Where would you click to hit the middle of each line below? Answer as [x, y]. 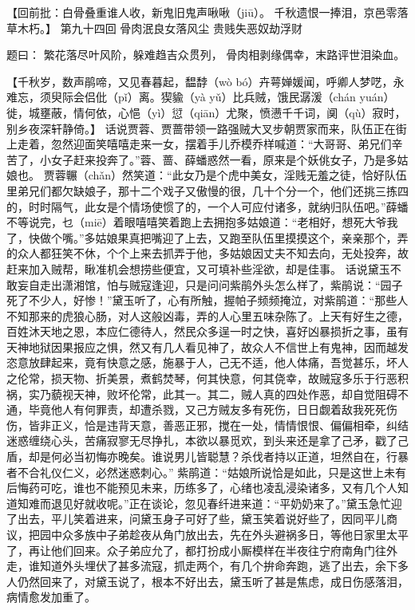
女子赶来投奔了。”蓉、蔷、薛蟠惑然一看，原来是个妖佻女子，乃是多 [224, 159]
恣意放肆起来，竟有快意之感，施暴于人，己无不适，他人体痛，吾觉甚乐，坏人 [207, 362]
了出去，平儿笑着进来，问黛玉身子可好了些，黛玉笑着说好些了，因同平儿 [196, 519]
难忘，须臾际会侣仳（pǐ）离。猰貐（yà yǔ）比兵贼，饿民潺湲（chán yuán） [201, 97]
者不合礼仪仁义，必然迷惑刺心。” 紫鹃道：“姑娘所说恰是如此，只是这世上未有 [206, 472]
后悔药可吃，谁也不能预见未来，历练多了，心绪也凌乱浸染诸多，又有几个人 [202, 488]
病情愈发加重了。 [51, 597]
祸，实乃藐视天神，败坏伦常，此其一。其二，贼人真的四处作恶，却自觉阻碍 [202, 394]
